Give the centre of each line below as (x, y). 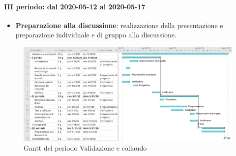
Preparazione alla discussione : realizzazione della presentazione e (119, 25)
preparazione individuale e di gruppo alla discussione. (96, 35)
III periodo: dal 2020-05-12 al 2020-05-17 (75, 6)
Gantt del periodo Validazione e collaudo (85, 147)
